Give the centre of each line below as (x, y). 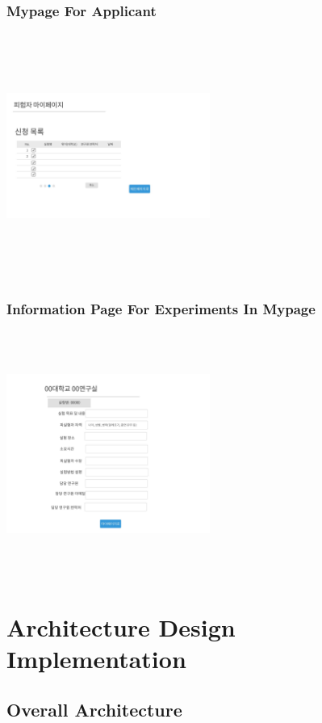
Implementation (96, 658)
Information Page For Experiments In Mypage (161, 309)
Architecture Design (121, 626)
